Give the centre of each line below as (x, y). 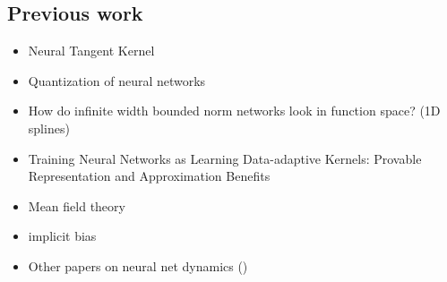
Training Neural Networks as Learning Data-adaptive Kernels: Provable (225, 158)
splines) (49, 128)
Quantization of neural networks (117, 80)
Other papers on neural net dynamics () (138, 265)
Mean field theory (77, 205)
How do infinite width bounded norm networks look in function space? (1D (234, 111)
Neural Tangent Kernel (91, 51)
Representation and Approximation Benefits (149, 176)
